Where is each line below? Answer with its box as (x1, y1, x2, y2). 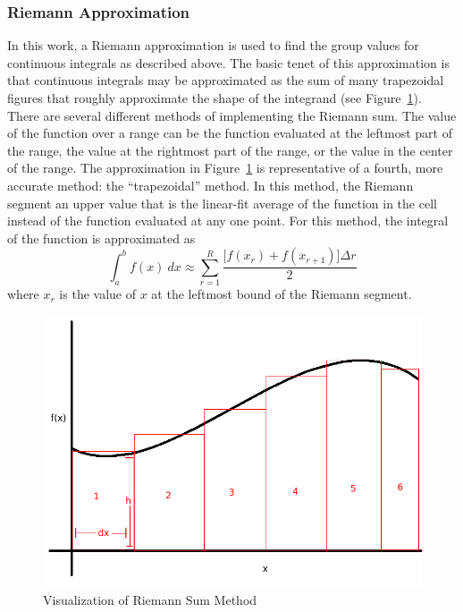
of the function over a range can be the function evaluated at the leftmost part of (7, 123, 452, 142)
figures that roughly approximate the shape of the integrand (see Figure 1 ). (7, 89, 422, 106)
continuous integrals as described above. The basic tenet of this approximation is (7, 53, 450, 72)
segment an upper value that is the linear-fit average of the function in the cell (7, 193, 437, 212)
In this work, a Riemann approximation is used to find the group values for (7, 36, 419, 55)
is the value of (59, 285, 136, 303)
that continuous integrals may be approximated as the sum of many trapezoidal (7, 71, 444, 89)
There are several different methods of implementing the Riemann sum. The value (7, 106, 457, 124)
